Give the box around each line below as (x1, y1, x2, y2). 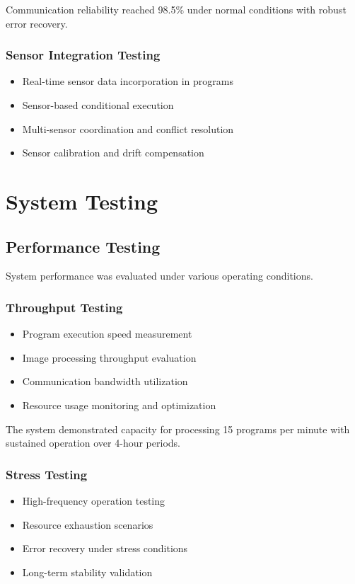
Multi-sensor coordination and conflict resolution (22, 121, 234, 136)
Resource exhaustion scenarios (22, 517, 153, 532)
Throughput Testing (6, 298, 123, 316)
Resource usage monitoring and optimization (22, 397, 216, 412)
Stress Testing (6, 465, 88, 483)
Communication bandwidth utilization (22, 374, 188, 389)
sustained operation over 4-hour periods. (6, 435, 180, 450)
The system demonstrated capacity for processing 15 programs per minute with (6, 421, 350, 436)
